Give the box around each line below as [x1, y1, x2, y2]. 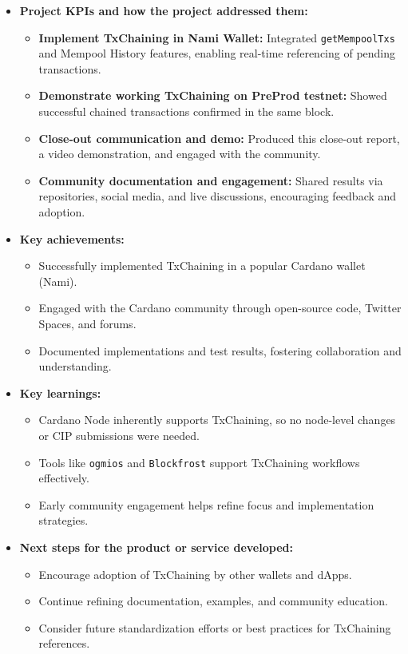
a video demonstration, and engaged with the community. [38, 145, 321, 162]
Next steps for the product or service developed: [19, 538, 293, 555]
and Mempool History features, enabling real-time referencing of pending [38, 45, 396, 61]
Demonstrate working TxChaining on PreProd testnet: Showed [38, 87, 387, 104]
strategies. [38, 512, 89, 529]
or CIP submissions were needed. [38, 426, 200, 443]
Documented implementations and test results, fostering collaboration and [38, 342, 402, 359]
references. [38, 635, 90, 652]
